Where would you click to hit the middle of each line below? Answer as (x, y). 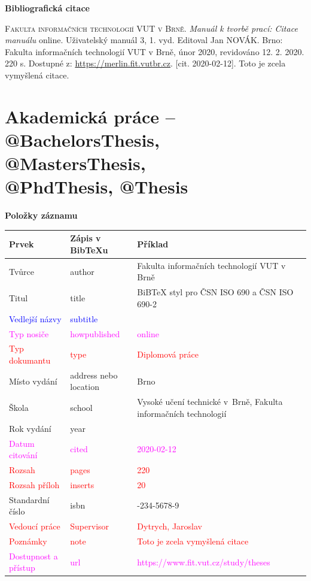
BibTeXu (89, 249)
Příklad (153, 244)
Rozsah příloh (34, 484)
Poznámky (28, 541)
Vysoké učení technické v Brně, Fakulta (210, 402)
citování (23, 455)
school (81, 408)
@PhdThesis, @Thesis (97, 187)
